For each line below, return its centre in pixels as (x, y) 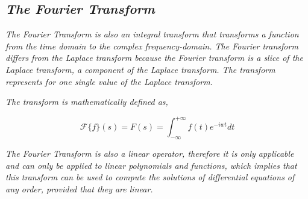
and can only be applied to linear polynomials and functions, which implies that (151, 165)
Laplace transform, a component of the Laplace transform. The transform (140, 69)
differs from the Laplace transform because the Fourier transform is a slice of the (154, 58)
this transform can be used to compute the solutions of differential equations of (150, 177)
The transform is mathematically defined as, (87, 102)
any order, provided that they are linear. (79, 188)
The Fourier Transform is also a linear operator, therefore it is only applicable (150, 153)
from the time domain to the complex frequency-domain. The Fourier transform (152, 46)
